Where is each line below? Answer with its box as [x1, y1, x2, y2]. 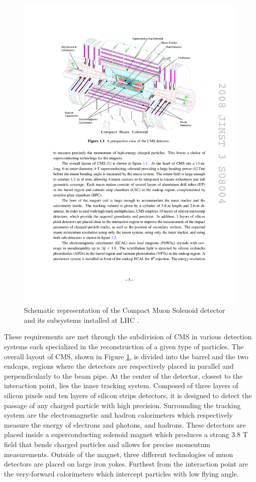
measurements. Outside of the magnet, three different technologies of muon [4, 449, 233, 459]
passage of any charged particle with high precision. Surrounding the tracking [4, 400, 241, 410]
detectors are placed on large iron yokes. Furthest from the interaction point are [4, 459, 248, 469]
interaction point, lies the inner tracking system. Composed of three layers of [4, 380, 239, 391]
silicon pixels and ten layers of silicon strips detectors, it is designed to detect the [4, 390, 252, 401]
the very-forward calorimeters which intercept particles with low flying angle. [4, 468, 239, 479]
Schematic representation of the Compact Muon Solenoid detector [24, 305, 225, 315]
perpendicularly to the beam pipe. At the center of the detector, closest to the [4, 370, 243, 381]
